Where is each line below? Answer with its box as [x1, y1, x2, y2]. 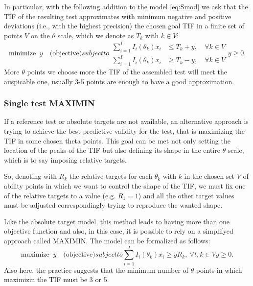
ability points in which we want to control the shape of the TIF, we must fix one [4, 181, 246, 191]
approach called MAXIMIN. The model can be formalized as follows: [4, 235, 210, 245]
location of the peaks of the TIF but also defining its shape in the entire [4, 145, 220, 155]
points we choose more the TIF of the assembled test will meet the [27, 67, 227, 77]
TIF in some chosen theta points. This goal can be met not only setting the [4, 135, 230, 145]
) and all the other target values [138, 190, 234, 200]
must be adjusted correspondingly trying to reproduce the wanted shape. [4, 200, 223, 210]
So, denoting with [4, 171, 57, 181]
